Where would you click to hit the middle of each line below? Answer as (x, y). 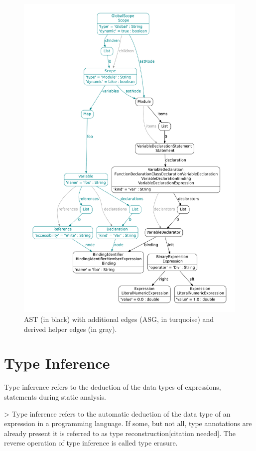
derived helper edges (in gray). (70, 329)
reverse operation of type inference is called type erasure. (91, 443)
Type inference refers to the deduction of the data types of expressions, (113, 387)
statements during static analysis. (55, 396)
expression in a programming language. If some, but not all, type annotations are (128, 423)
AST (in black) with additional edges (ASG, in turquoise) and (119, 319)
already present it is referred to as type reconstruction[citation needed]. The (120, 433)
